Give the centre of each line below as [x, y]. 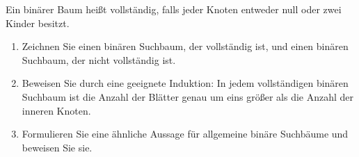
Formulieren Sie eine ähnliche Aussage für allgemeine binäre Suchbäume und [185, 134]
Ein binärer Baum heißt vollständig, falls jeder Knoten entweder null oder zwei [174, 9]
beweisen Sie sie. [57, 147]
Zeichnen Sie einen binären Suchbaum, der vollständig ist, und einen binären [185, 46]
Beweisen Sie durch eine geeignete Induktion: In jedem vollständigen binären [185, 83]
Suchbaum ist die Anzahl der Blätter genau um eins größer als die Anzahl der [188, 96]
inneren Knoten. [56, 110]
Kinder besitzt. [38, 23]
